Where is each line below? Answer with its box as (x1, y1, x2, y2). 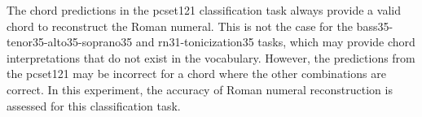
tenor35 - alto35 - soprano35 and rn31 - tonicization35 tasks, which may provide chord (7, 33, 415, 50)
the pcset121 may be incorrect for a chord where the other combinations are (7, 65, 386, 82)
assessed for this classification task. (7, 97, 181, 114)
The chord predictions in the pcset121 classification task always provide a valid (7, 2, 401, 18)
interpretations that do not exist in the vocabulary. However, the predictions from (7, 49, 415, 66)
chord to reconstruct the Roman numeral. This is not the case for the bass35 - (7, 17, 393, 34)
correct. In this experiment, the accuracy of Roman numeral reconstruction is (7, 80, 393, 97)
